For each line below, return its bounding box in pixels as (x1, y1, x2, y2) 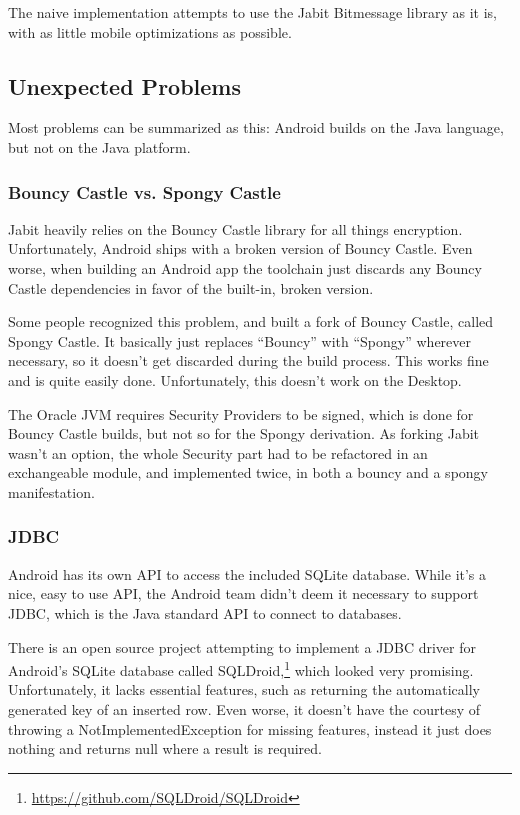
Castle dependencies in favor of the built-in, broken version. (8, 277, 374, 298)
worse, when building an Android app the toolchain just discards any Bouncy (8, 257, 482, 278)
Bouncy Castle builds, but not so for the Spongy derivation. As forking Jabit (8, 423, 480, 444)
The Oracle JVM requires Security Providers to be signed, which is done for (8, 403, 474, 424)
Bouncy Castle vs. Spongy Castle (8, 179, 281, 204)
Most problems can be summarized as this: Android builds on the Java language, (8, 117, 504, 138)
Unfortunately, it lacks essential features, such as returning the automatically (8, 679, 480, 700)
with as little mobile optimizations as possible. (8, 21, 292, 42)
